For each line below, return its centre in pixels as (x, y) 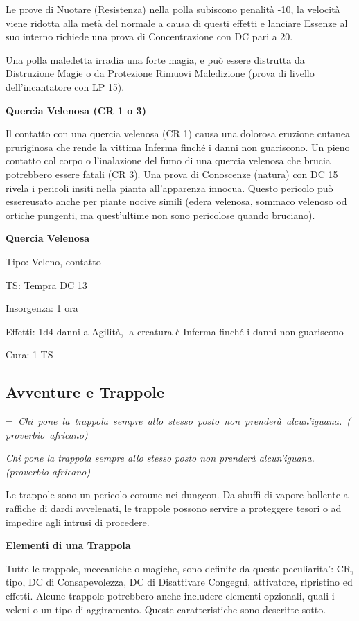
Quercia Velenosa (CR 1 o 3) (76, 110)
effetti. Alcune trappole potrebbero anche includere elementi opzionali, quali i (170, 596)
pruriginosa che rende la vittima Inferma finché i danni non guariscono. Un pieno (178, 147)
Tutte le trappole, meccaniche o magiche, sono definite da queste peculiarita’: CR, (180, 568)
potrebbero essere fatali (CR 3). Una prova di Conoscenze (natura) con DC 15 (172, 174)
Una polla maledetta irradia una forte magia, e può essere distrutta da (155, 59)
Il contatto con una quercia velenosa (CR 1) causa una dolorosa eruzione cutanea (178, 133)
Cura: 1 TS (29, 355)
